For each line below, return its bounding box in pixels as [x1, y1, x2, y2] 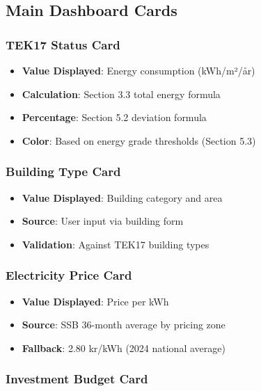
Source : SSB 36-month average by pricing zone [22, 317, 226, 332]
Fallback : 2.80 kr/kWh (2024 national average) [22, 340, 226, 355]
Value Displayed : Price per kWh [22, 294, 169, 308]
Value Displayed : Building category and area [22, 190, 223, 205]
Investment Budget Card [6, 370, 148, 388]
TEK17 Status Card [6, 35, 120, 53]
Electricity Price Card [6, 266, 132, 284]
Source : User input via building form [22, 214, 184, 228]
